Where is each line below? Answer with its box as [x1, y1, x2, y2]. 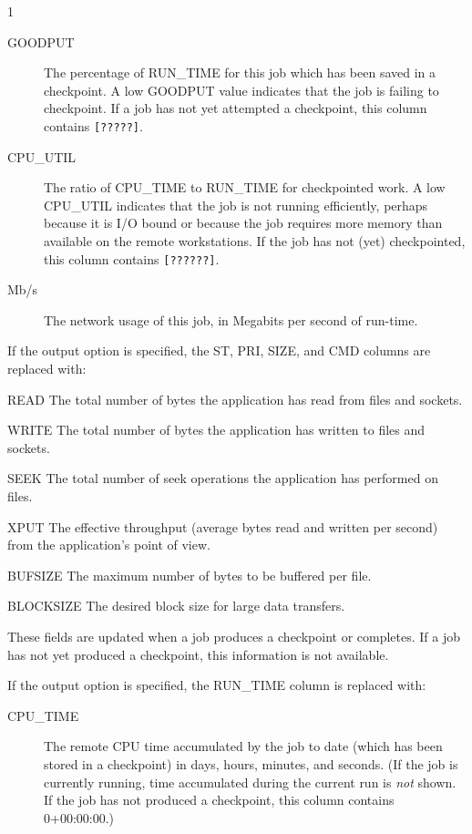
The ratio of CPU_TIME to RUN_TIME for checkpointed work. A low [44, 178, 446, 197]
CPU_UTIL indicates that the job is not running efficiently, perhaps [44, 195, 428, 214]
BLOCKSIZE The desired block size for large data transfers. [7, 596, 345, 615]
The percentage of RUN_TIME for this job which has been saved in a [44, 63, 436, 82]
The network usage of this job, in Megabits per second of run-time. [44, 310, 418, 329]
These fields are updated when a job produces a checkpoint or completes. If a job [7, 626, 461, 645]
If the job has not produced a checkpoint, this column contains [44, 790, 395, 809]
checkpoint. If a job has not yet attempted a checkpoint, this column [44, 98, 427, 118]
